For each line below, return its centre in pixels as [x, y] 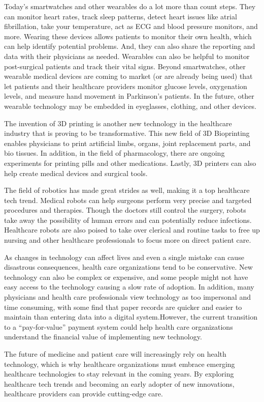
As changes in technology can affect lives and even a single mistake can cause [124, 257]
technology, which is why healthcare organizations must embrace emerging [120, 364]
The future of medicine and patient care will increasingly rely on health [115, 354]
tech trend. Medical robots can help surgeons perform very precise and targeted [128, 200]
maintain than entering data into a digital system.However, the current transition [131, 317]
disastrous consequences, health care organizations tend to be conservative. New [128, 267]
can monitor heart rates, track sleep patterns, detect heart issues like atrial [121, 16]
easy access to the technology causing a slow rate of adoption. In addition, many [129, 287]
